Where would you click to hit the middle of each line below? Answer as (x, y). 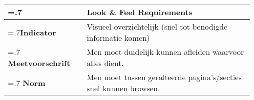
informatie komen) (118, 38)
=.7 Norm (27, 83)
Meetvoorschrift (39, 63)
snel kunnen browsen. (123, 88)
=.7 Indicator (32, 32)
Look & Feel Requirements (139, 12)
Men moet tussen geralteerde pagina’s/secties (164, 77)
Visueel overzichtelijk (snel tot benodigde (157, 26)
